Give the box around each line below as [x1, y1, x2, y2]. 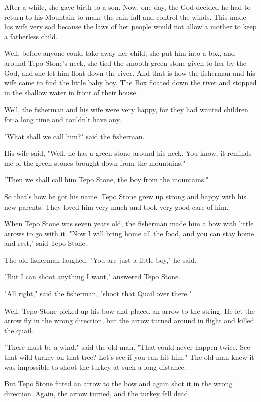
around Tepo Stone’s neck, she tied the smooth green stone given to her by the [4, 57, 247, 68]
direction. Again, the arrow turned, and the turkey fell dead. [4, 388, 190, 398]
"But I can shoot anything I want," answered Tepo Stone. [4, 271, 181, 282]
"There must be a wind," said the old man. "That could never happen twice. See [4, 342, 250, 352]
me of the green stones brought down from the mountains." [4, 157, 186, 168]
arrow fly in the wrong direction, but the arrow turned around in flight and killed [4, 315, 254, 326]
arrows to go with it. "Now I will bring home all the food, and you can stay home [4, 228, 254, 238]
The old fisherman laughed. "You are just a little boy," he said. [4, 254, 197, 265]
